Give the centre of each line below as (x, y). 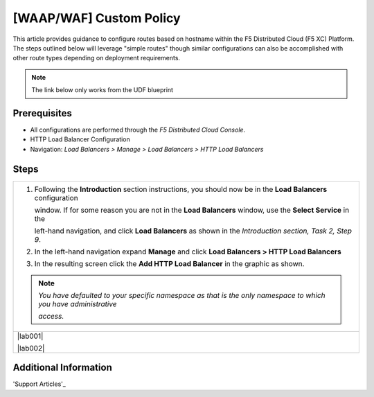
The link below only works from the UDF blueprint (102, 90)
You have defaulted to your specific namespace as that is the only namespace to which (182, 295)
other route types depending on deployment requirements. (96, 58)
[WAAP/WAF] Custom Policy (97, 18)
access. (51, 316)
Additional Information (62, 368)
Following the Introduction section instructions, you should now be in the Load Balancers (181, 189)
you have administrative (78, 303)
